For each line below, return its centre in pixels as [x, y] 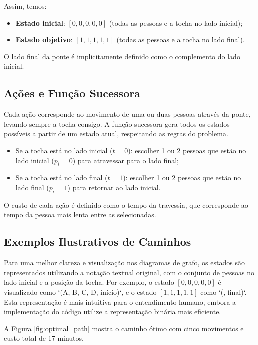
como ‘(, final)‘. [223, 292]
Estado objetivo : [44, 40]
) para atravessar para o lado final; [126, 160]
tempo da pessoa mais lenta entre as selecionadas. [80, 215]
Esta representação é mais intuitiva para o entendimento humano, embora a [120, 302]
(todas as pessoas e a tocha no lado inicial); [176, 23]
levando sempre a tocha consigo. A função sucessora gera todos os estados [117, 124]
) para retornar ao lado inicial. [114, 187]
